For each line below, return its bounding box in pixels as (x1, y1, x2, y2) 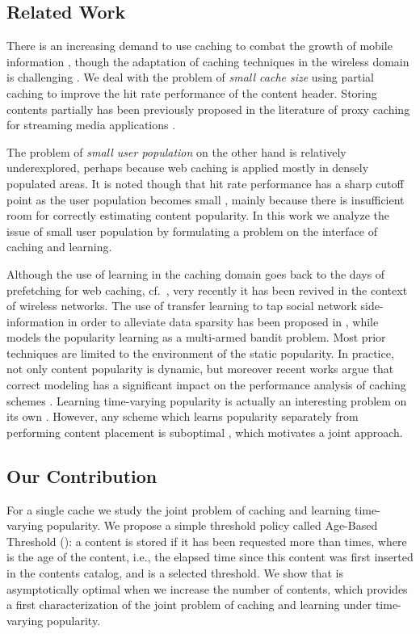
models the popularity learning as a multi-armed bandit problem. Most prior (6, 329, 386, 346)
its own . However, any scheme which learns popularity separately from (6, 408, 359, 425)
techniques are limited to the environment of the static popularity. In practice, (6, 344, 394, 361)
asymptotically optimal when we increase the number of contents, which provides (6, 580, 408, 597)
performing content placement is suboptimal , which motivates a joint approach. (6, 423, 403, 440)
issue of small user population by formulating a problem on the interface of (6, 222, 377, 239)
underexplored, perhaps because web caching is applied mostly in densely (6, 159, 369, 176)
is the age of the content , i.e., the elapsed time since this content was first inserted (6, 548, 414, 565)
